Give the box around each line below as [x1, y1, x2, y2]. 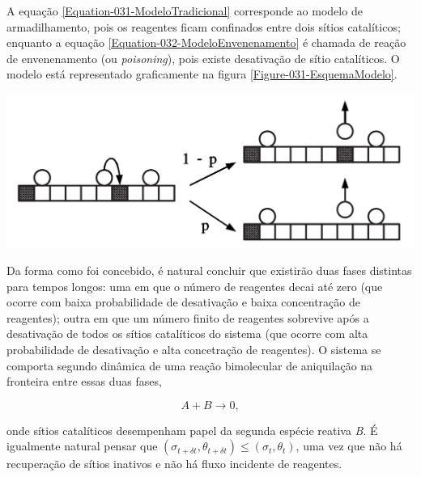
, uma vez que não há [296, 437, 402, 454]
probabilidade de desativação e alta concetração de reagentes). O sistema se [6, 341, 381, 357]
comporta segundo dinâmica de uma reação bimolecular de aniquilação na [6, 357, 373, 374]
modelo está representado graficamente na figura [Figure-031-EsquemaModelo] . [6, 65, 398, 82]
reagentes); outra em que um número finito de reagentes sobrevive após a [6, 309, 369, 326]
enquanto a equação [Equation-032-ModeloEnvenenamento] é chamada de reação [6, 34, 406, 51]
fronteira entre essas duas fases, [6, 373, 162, 390]
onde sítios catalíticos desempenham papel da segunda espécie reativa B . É [6, 421, 378, 438]
